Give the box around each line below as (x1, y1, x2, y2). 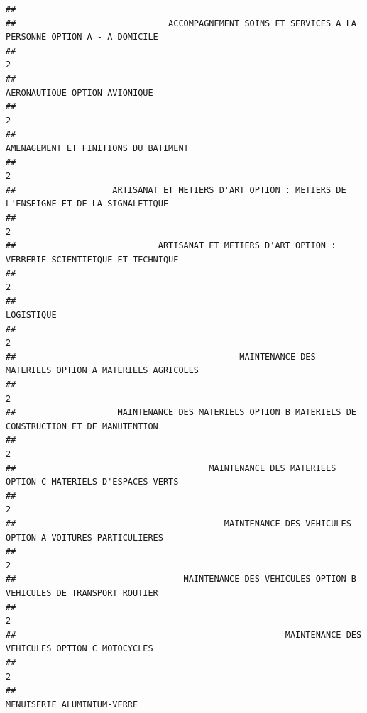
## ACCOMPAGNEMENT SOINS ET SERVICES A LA (6, 18, 356, 28)
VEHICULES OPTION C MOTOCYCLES (6, 643, 153, 654)
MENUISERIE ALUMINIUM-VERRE (6, 699, 138, 709)
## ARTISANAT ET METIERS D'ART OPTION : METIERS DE (6, 184, 346, 195)
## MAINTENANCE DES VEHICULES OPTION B (6, 574, 356, 585)
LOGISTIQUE (6, 310, 57, 321)
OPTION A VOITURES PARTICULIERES (6, 532, 163, 543)
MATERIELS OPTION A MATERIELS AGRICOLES (6, 365, 199, 376)
